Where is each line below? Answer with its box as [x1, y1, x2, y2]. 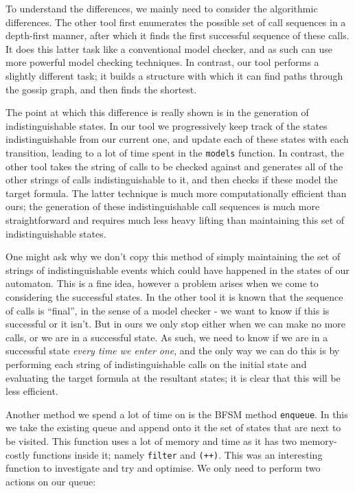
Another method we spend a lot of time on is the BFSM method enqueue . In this [5, 406, 348, 421]
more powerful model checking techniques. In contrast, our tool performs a [5, 55, 319, 69]
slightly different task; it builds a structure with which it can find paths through [5, 68, 343, 82]
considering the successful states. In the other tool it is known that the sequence [5, 289, 343, 303]
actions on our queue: [5, 474, 96, 488]
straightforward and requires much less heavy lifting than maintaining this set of [5, 212, 345, 227]
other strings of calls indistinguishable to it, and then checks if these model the [5, 172, 338, 187]
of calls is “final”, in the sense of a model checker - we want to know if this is [5, 303, 330, 317]
